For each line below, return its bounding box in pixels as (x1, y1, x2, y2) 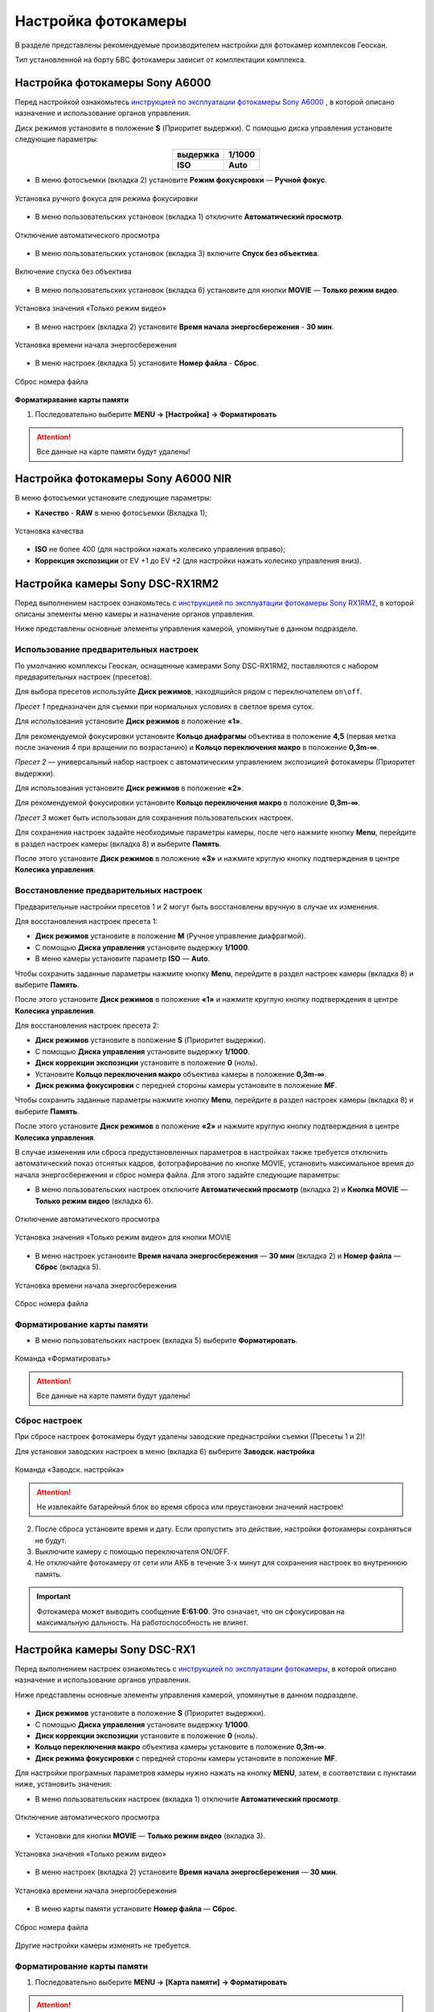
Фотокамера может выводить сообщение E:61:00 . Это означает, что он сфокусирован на (36, 1606, 345, 1616)
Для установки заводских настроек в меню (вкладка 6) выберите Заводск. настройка (14, 1446, 315, 1456)
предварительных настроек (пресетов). (14, 672, 153, 682)
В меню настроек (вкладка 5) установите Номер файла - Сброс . (35, 358, 259, 368)
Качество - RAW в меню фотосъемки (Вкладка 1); (35, 508, 208, 517)
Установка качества (14, 526, 84, 535)
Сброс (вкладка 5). (35, 1262, 101, 1272)
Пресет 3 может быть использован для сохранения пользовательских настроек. (14, 813, 293, 823)
